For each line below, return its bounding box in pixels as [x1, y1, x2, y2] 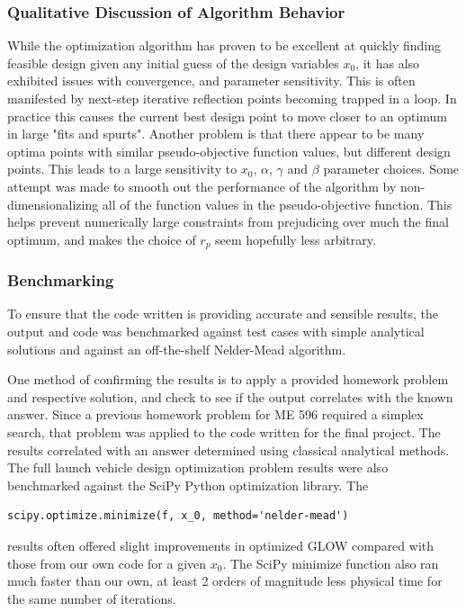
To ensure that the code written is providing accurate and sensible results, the [7, 304, 438, 323]
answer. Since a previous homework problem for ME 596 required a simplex [7, 405, 424, 424]
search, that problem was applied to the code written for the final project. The [7, 422, 441, 441]
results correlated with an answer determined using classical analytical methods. [7, 440, 450, 459]
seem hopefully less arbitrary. [215, 229, 376, 248]
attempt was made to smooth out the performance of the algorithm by [7, 176, 397, 195]
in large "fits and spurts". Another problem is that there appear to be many [7, 124, 425, 143]
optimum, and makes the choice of [7, 229, 196, 248]
